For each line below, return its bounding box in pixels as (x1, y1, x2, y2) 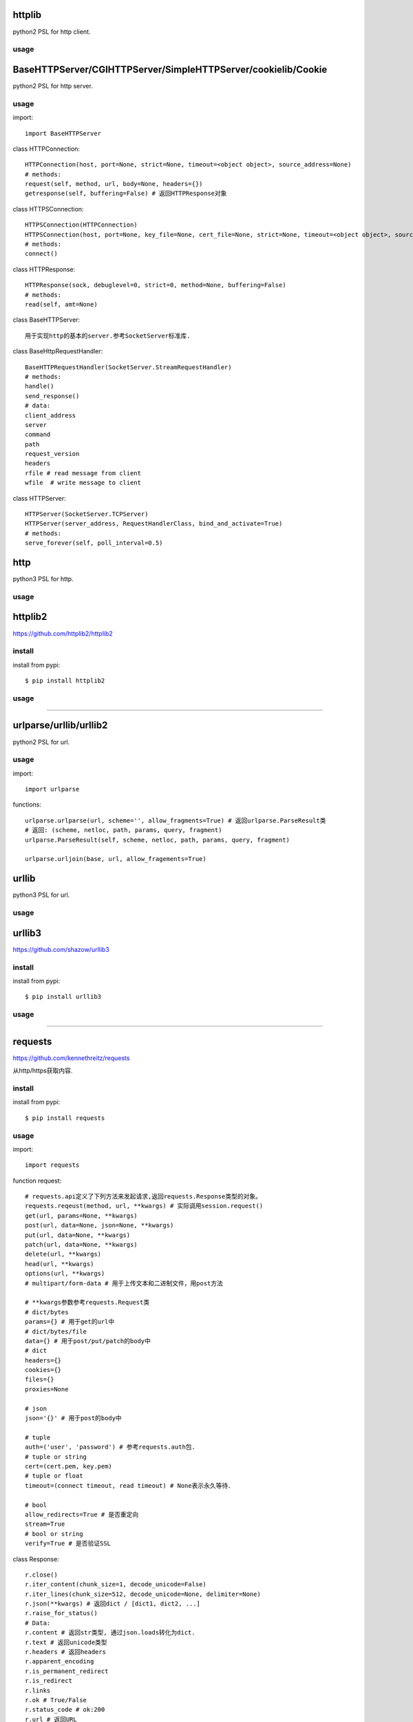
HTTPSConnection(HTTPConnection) (25, 221, 138, 229)
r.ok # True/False (25, 1696, 87, 1704)
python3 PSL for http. (12, 575, 74, 583)
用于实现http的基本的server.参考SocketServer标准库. (25, 331, 191, 340)
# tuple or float (25, 1472, 83, 1480)
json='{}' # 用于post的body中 (25, 1414, 122, 1422)
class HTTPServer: (12, 494, 67, 502)
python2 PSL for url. (12, 738, 70, 746)
